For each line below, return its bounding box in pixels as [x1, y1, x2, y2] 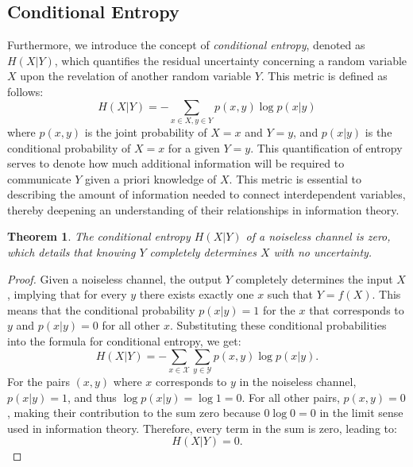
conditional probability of [7, 139, 131, 156]
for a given [168, 139, 220, 156]
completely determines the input [235, 270, 393, 287]
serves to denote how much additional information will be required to [7, 155, 345, 172]
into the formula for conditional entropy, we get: [7, 333, 241, 349]
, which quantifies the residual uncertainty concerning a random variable [54, 52, 407, 68]
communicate [7, 170, 71, 187]
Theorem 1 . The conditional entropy [7, 228, 191, 245]
